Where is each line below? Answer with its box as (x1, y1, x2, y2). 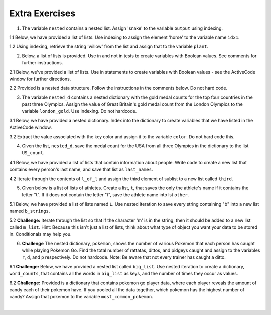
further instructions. (22, 60, 63, 66)
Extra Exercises (9, 8, 75, 19)
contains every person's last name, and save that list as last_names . (9, 166, 153, 173)
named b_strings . (9, 208, 50, 214)
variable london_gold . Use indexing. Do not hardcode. (22, 108, 137, 114)
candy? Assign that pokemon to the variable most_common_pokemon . (9, 294, 153, 300)
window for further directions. (9, 76, 71, 82)
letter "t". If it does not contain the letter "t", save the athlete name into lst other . (22, 192, 189, 198)
